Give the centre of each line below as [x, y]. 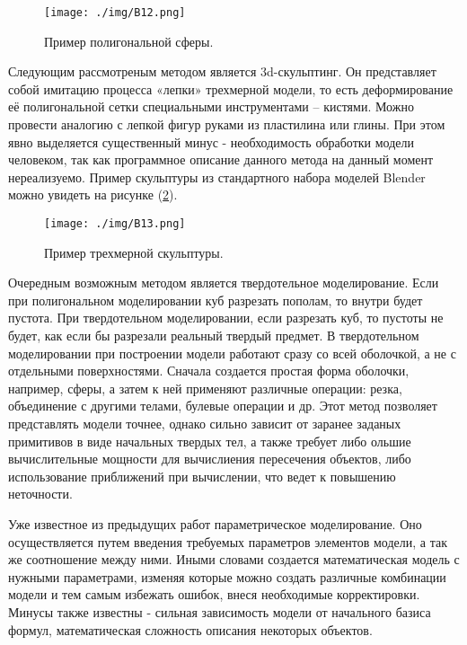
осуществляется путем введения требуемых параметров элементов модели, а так [228, 541]
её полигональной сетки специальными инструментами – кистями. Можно [211, 106]
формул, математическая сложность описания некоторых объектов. [190, 629]
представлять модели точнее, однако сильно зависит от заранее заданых [205, 423]
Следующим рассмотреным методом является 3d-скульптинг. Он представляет [222, 71]
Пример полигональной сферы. [129, 41]
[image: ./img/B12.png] [115, 13]
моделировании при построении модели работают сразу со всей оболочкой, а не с [232, 353]
